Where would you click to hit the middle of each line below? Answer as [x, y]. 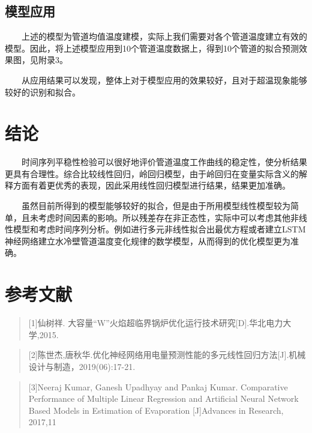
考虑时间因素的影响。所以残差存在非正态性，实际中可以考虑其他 [164, 217]
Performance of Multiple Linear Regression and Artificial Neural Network [163, 398]
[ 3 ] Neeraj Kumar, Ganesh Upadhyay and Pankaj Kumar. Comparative [158, 386]
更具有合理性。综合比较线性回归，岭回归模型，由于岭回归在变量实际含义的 [152, 173]
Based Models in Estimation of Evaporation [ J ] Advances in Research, [156, 410]
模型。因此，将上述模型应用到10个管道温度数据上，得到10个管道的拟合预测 [152, 48]
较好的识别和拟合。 [43, 92]
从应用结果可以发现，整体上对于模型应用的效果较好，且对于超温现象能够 [164, 80]
